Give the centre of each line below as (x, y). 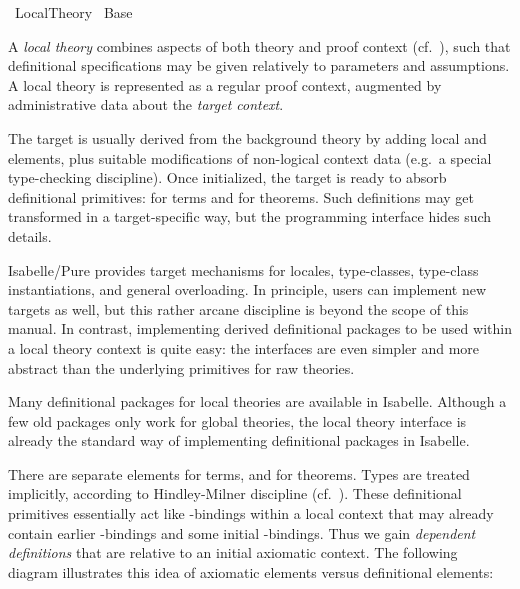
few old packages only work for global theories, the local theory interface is (237, 420)
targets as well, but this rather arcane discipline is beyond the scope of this (238, 308)
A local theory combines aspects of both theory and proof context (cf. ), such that (259, 45)
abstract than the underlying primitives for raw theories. (181, 367)
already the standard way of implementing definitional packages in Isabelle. (239, 440)
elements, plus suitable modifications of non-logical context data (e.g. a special (250, 157)
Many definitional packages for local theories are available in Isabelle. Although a (257, 401)
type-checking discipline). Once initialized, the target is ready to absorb (227, 177)
